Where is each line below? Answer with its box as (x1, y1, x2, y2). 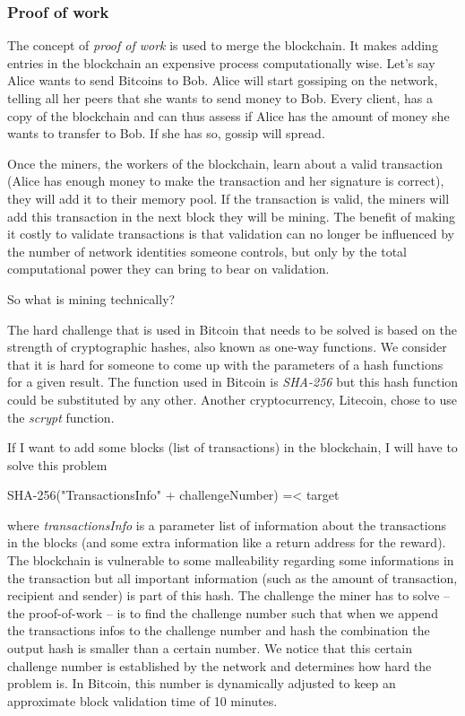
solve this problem (7, 455, 108, 474)
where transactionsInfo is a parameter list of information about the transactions (7, 515, 446, 534)
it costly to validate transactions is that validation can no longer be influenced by (7, 224, 454, 243)
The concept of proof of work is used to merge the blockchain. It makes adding (7, 36, 438, 55)
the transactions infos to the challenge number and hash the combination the (7, 621, 430, 640)
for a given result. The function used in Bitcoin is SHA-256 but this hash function (7, 372, 459, 391)
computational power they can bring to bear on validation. (7, 259, 330, 278)
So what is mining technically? (7, 289, 176, 308)
